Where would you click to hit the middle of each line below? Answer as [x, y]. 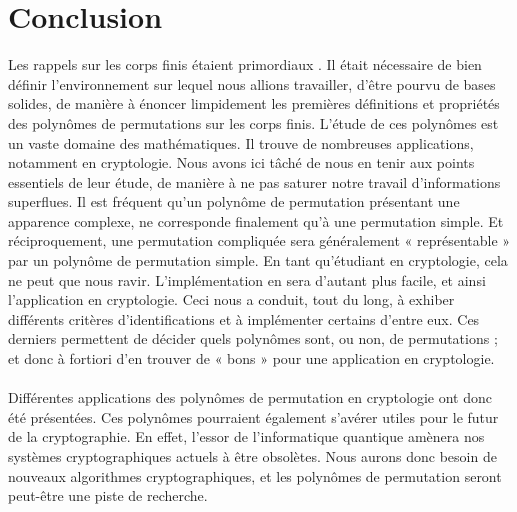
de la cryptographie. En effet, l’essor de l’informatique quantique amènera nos [246, 436]
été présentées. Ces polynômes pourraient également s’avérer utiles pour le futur [253, 416]
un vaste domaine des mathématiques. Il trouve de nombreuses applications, [241, 142]
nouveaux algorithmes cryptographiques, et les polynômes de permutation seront [255, 475]
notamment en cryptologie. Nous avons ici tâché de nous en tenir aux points [241, 162]
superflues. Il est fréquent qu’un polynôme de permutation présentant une [234, 201]
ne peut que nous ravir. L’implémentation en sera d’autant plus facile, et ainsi [247, 279]
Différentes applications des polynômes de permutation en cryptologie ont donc [250, 397]
